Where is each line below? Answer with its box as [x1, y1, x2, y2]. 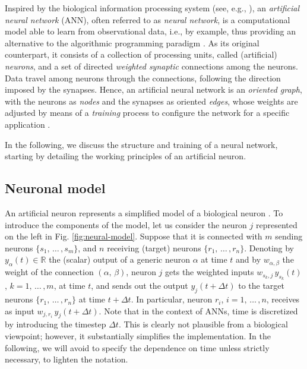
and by [236, 253, 261, 266]
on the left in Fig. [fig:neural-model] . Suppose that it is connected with [5, 230, 262, 242]
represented [256, 218, 297, 231]
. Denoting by [244, 241, 295, 254]
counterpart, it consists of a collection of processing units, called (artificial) [5, 48, 277, 61]
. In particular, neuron [131, 293, 213, 305]
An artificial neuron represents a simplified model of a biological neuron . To [5, 206, 283, 219]
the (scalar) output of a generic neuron [49, 253, 190, 266]
